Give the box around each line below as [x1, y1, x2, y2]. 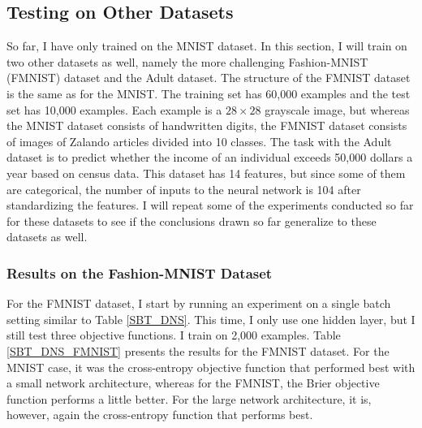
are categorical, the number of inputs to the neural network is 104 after [6, 180, 361, 197]
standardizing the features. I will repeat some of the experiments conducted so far [6, 197, 414, 214]
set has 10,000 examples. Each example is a [6, 101, 222, 118]
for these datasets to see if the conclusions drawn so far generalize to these [6, 212, 377, 229]
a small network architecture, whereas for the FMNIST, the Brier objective [6, 374, 380, 391]
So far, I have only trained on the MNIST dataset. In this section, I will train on [6, 37, 407, 54]
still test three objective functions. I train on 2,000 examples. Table [6, 326, 341, 344]
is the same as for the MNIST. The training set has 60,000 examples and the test [6, 84, 411, 102]
